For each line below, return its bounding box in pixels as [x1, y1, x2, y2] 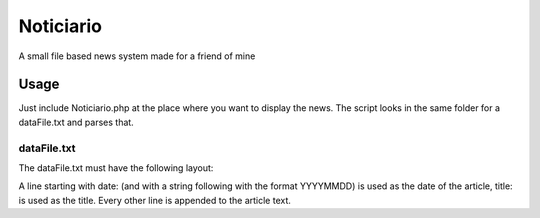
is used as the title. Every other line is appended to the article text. [18, 194, 292, 206]
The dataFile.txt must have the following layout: [18, 161, 214, 174]
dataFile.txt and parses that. [18, 116, 134, 128]
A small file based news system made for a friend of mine [18, 50, 256, 62]
